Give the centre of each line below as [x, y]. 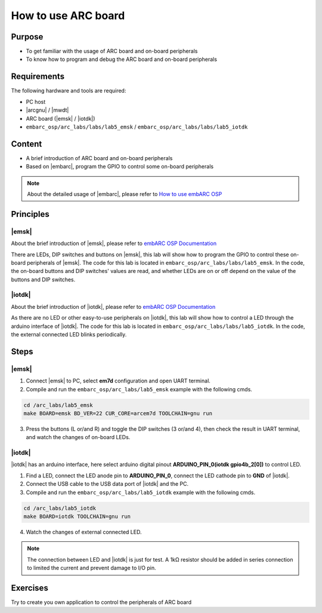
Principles [30, 214]
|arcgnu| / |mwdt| [47, 110]
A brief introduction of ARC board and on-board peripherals [99, 158]
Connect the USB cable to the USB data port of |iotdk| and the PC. [107, 484]
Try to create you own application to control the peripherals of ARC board [101, 602]
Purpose [27, 37]
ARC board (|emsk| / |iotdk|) [61, 118]
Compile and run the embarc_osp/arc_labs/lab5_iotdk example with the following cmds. [141, 492]
